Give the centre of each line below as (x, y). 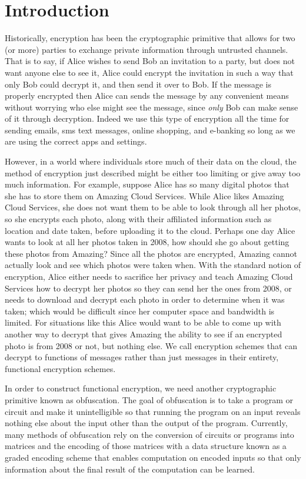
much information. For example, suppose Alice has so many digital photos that (147, 184)
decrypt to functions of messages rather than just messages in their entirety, (142, 357)
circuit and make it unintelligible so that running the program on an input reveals (153, 411)
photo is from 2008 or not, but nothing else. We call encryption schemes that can (151, 345)
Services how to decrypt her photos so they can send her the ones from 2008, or (148, 288)
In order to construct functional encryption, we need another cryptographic (141, 388)
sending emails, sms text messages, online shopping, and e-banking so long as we (150, 130)
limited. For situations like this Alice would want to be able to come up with (143, 322)
